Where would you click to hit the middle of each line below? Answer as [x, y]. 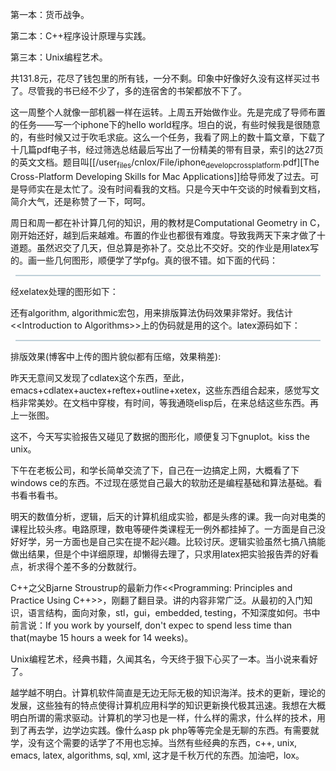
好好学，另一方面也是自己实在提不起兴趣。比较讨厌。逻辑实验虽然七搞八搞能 [168, 541]
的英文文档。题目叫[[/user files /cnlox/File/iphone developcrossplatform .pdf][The [165, 163]
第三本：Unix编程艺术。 [59, 57]
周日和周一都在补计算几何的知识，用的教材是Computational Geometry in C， [168, 222]
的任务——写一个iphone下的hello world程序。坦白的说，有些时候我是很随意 [165, 124]
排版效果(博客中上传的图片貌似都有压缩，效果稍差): [116, 356]
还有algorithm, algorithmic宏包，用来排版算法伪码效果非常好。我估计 [151, 312]
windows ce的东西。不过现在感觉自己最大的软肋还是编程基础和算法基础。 [162, 482]
